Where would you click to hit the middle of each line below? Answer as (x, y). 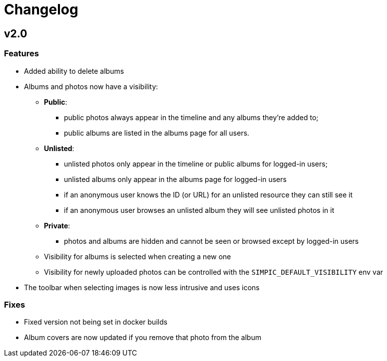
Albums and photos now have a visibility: (91, 86)
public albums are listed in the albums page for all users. (157, 133)
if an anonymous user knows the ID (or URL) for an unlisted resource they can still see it (208, 194)
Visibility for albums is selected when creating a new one (138, 256)
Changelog (41, 9)
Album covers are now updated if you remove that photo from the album (143, 338)
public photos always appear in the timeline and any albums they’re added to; (191, 117)
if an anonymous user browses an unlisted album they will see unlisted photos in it (199, 210)
